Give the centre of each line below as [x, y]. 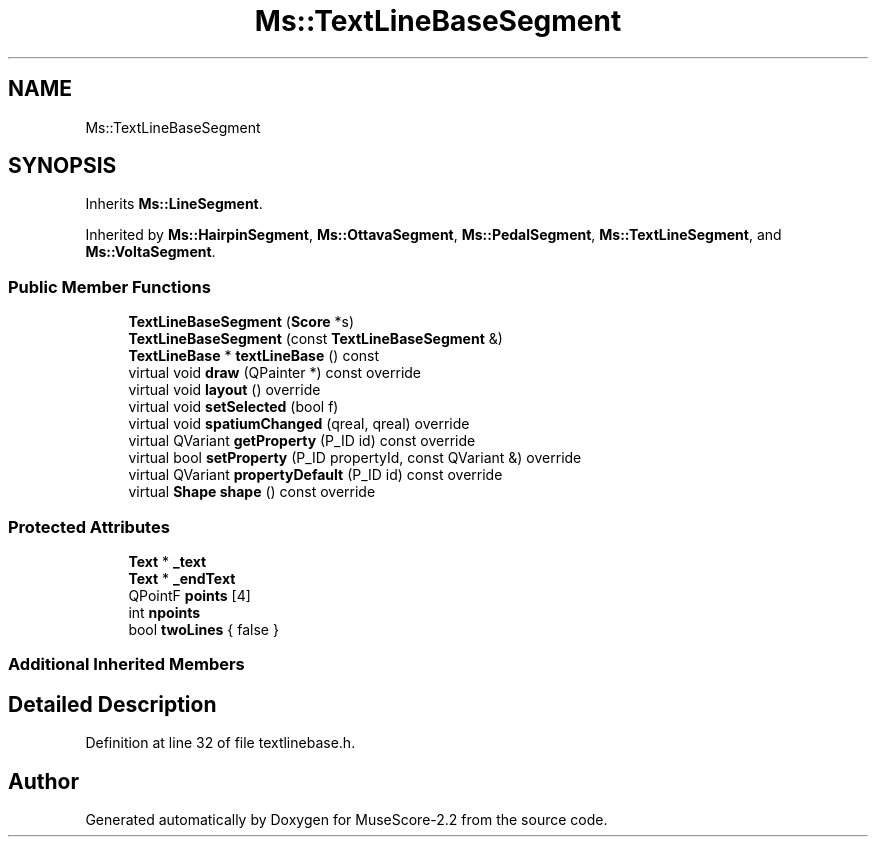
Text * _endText [182, 578]
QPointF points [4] [189, 595]
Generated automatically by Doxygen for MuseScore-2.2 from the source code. [346, 819]
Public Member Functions [109, 286]
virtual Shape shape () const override [252, 492]
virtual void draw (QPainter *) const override [275, 373]
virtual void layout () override [224, 390]
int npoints [164, 612]
